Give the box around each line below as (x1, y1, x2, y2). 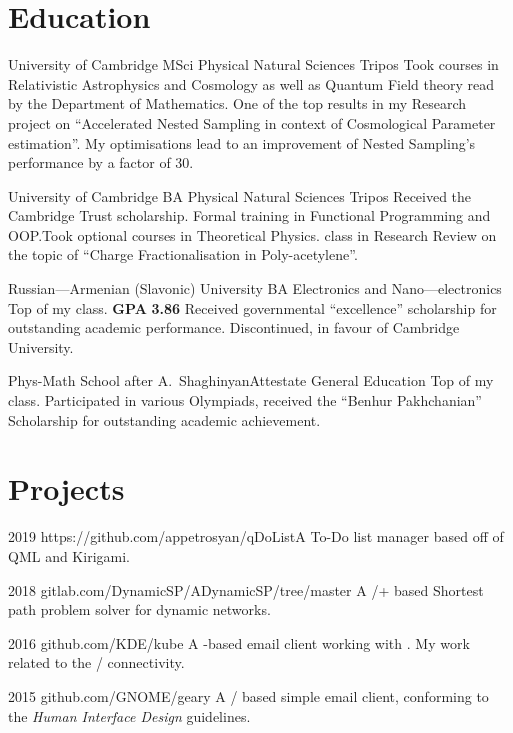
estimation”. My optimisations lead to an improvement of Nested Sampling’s (8, 132, 476, 153)
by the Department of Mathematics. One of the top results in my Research (8, 93, 467, 114)
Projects (8, 468, 125, 509)
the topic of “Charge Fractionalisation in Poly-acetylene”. (8, 244, 358, 265)
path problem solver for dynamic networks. (8, 599, 271, 620)
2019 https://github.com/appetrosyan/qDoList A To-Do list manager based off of (8, 526, 504, 547)
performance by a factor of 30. (8, 152, 194, 173)
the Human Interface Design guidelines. (8, 705, 251, 726)
